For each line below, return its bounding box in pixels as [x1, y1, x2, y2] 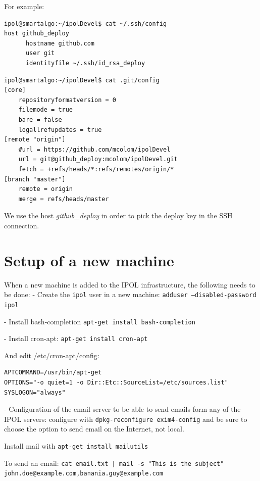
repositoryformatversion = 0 [18, 96, 116, 104]
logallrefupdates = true [18, 126, 102, 133]
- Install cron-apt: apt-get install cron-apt [4, 333, 148, 344]
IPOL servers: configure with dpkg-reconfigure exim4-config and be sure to [4, 413, 247, 424]
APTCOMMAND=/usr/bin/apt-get [4, 369, 102, 376]
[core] [4, 86, 26, 94]
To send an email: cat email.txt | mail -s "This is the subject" [4, 457, 224, 468]
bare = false [18, 116, 62, 123]
